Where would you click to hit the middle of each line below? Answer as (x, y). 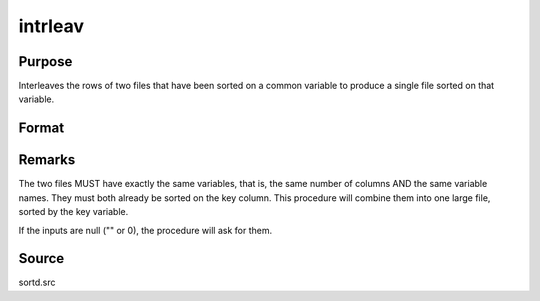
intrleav (51, 26)
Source (41, 258)
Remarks (47, 160)
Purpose (45, 61)
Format (41, 128)
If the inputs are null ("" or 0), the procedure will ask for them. (145, 230)
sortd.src (37, 282)
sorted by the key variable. (73, 212)
